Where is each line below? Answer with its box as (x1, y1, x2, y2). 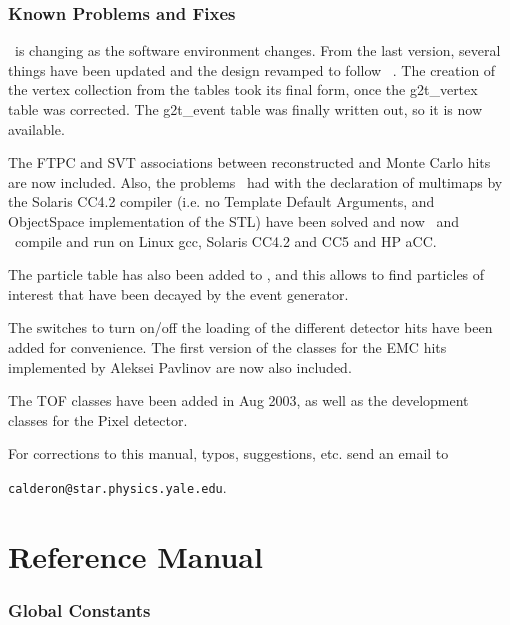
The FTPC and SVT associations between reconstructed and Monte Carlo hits (8, 152, 491, 173)
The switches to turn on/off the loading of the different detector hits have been (8, 317, 493, 338)
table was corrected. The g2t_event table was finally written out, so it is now (8, 99, 483, 119)
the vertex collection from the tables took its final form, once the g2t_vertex (8, 79, 478, 100)
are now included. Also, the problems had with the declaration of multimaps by (8, 171, 503, 192)
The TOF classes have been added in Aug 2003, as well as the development (8, 390, 469, 411)
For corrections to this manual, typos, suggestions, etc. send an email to (8, 443, 449, 464)
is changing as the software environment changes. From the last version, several (14, 40, 501, 61)
